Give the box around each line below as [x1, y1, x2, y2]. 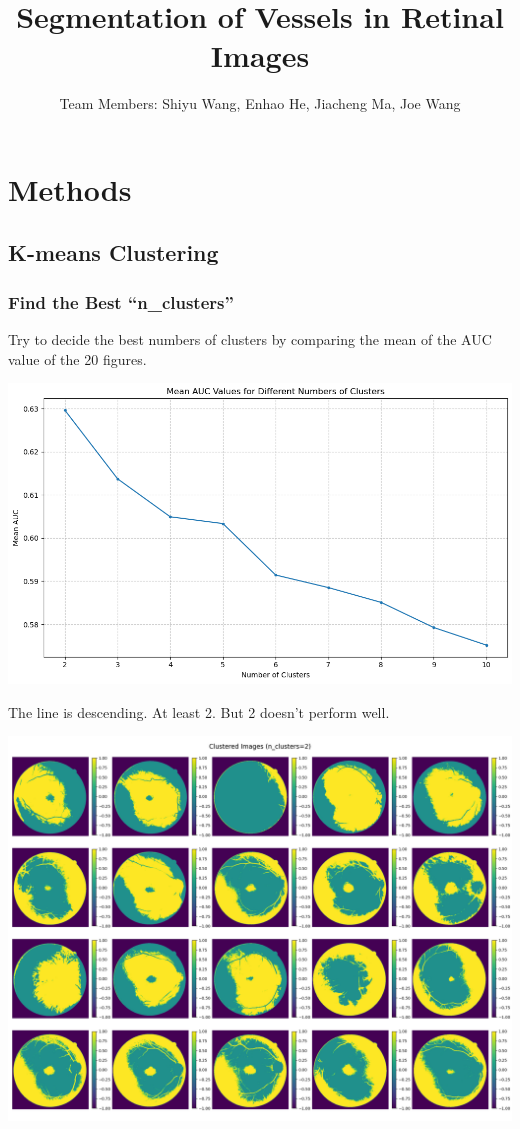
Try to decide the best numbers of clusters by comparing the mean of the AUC [8, 329, 492, 350]
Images [210, 35, 310, 76]
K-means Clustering [8, 237, 219, 268]
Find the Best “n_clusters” [8, 289, 234, 314]
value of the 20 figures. [8, 348, 147, 369]
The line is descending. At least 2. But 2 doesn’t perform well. [8, 701, 390, 722]
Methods [8, 168, 132, 209]
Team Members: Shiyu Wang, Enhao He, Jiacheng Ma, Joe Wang [59, 93, 461, 114]
